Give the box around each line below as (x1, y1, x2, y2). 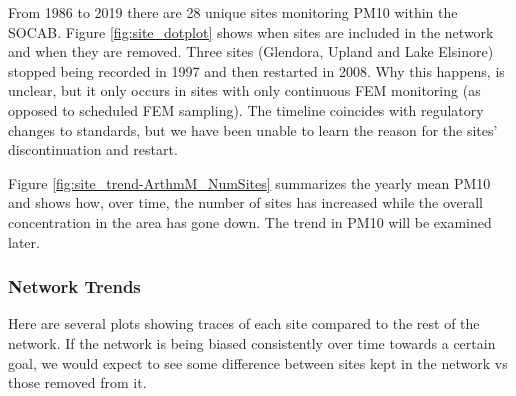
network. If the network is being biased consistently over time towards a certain (8, 332, 496, 353)
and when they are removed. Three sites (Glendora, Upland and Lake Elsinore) (8, 41, 494, 62)
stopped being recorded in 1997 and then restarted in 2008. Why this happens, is (8, 60, 505, 81)
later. (8, 231, 40, 252)
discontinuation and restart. (8, 139, 178, 160)
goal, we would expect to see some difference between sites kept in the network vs (8, 352, 508, 373)
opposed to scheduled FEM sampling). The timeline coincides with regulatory (8, 99, 484, 120)
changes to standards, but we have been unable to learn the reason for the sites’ (8, 119, 498, 140)
